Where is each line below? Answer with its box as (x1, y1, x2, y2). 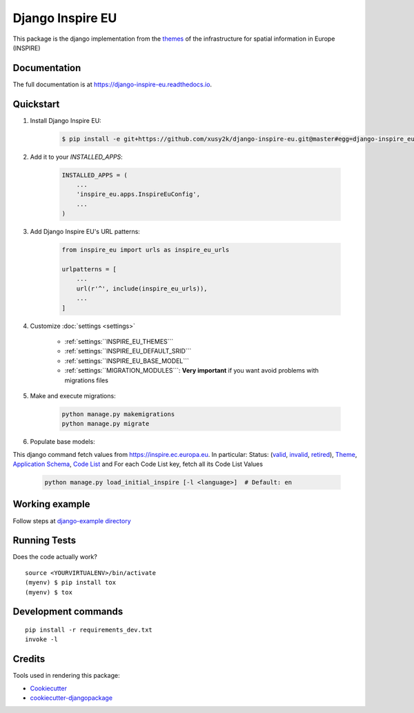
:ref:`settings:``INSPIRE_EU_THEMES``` (64, 337, 174, 345)
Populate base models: (30, 438, 96, 446)
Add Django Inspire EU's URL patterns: (30, 228, 141, 236)
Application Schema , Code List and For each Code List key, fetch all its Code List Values (12, 460, 264, 469)
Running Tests (12, 535, 76, 547)
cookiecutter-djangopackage (30, 694, 113, 702)
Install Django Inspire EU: (30, 116, 101, 124)
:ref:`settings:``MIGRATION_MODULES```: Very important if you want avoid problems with (64, 367, 319, 375)
